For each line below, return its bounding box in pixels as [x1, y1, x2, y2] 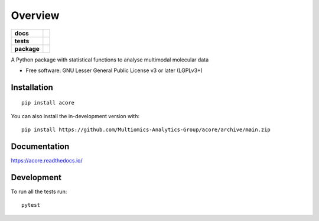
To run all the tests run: [11, 188, 67, 195]
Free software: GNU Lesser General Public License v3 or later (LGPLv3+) [25, 67, 203, 74]
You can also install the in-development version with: [11, 112, 140, 119]
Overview [11, 9, 60, 22]
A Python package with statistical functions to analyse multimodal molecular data [11, 56, 209, 63]
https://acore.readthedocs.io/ [11, 157, 83, 164]
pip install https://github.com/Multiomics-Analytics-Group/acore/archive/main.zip [21, 126, 271, 133]
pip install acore [21, 99, 75, 106]
